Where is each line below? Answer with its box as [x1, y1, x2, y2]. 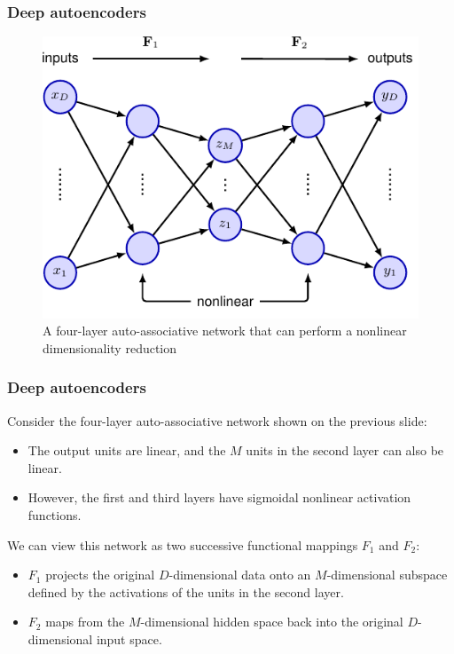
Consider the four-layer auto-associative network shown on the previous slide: [7, 411, 427, 429]
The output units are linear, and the [27, 441, 226, 460]
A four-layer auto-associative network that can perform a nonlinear [43, 321, 407, 340]
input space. [96, 629, 162, 648]
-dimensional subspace [326, 565, 448, 584]
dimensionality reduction [43, 338, 177, 357]
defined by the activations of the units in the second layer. [27, 582, 344, 601]
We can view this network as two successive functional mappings [7, 535, 358, 554]
